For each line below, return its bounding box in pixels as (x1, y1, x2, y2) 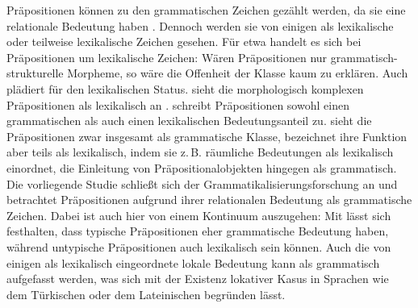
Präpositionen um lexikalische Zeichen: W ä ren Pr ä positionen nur (6, 48, 328, 65)
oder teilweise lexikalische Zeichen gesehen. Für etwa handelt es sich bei (6, 33, 362, 50)
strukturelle (6, 65, 64, 81)
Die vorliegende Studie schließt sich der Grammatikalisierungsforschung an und (6, 175, 398, 192)
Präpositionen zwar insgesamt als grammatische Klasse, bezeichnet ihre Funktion (6, 127, 408, 144)
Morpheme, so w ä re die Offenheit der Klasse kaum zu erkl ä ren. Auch (67, 65, 408, 81)
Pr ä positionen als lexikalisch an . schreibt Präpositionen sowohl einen (6, 96, 349, 113)
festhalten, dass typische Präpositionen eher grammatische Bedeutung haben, (6, 223, 389, 239)
